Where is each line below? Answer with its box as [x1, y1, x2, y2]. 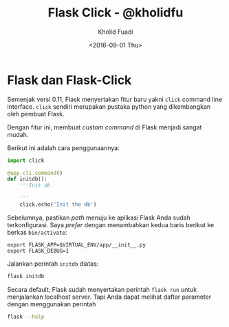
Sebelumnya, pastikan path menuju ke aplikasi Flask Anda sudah [7, 213, 190, 222]
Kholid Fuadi [98, 28, 133, 36]
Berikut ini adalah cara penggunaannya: [7, 143, 120, 152]
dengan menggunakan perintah [7, 299, 96, 308]
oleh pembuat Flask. [7, 109, 65, 118]
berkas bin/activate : [7, 228, 67, 236]
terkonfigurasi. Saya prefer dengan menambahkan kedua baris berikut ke [7, 220, 215, 229]
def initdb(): [7, 176, 48, 183]
